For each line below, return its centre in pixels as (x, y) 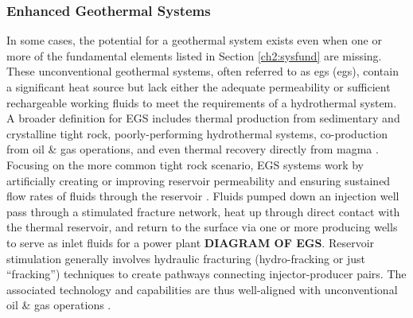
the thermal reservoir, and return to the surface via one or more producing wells (202, 227)
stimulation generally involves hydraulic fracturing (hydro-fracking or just (186, 258)
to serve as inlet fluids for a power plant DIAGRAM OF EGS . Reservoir (191, 242)
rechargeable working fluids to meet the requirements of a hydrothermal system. (202, 102)
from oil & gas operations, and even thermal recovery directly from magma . (193, 149)
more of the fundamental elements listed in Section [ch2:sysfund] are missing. (194, 55)
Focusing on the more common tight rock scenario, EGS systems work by (185, 164)
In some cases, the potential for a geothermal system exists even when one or (194, 40)
